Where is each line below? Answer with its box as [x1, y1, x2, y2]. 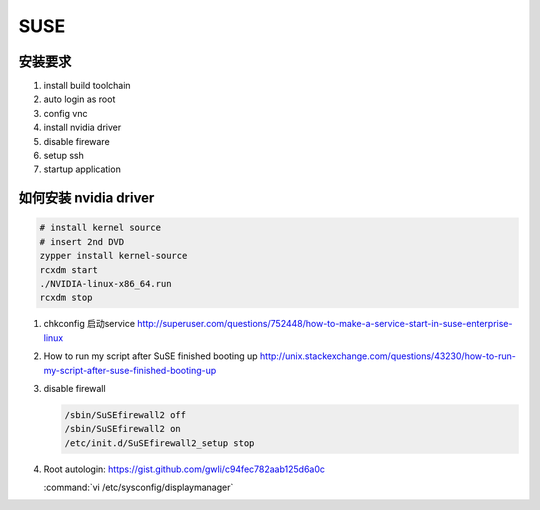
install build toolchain [43, 80, 131, 92]
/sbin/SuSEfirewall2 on [64, 423, 182, 435]
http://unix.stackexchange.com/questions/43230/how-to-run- [260, 350, 517, 362]
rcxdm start [39, 264, 99, 275]
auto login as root [43, 93, 116, 105]
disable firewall [43, 382, 106, 394]
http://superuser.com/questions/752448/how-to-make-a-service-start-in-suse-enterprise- [136, 318, 513, 330]
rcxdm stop [39, 292, 93, 304]
